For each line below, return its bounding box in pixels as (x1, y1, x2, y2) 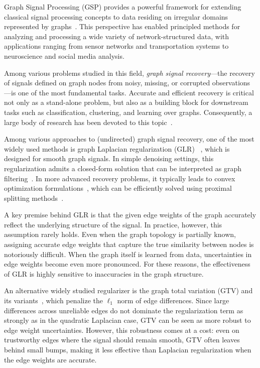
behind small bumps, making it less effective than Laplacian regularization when (4, 344, 251, 354)
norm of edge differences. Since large (117, 295, 229, 306)
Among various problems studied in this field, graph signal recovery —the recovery (4, 67, 255, 78)
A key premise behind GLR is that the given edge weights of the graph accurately (4, 209, 256, 220)
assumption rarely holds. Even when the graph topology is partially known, (4, 229, 236, 239)
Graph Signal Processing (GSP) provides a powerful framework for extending (4, 2, 241, 12)
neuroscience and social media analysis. (4, 50, 124, 61)
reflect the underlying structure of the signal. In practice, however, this (4, 219, 222, 229)
